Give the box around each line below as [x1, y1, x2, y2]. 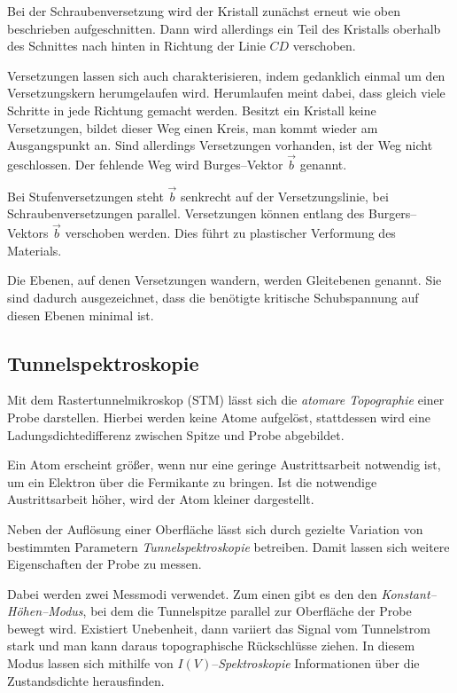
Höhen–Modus [7, 602, 83, 620]
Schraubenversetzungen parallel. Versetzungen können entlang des [7, 204, 365, 223]
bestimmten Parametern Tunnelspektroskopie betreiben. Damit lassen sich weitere [7, 537, 450, 555]
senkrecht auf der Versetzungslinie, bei [181, 186, 389, 205]
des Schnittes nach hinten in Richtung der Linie [7, 36, 266, 55]
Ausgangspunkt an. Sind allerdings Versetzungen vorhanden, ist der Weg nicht [7, 136, 433, 154]
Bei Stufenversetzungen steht [7, 186, 164, 205]
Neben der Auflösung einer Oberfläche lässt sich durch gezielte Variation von [7, 519, 423, 538]
